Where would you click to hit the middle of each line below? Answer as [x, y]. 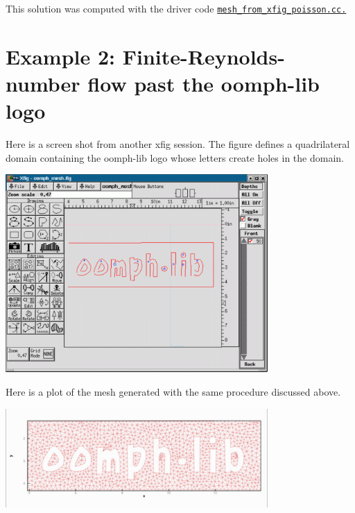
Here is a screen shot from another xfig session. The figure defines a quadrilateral [178, 144]
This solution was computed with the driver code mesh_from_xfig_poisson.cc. [176, 8]
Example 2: [60, 56]
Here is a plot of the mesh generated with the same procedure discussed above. [173, 391]
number [43, 84]
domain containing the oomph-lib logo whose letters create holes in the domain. [175, 157]
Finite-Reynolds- [204, 56]
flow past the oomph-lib [204, 84]
